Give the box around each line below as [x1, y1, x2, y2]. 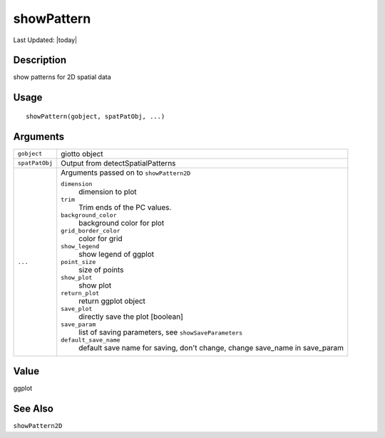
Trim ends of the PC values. [78, 202, 172, 212]
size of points [78, 265, 124, 275]
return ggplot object [78, 296, 146, 306]
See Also [13, 403, 53, 415]
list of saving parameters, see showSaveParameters [78, 327, 243, 337]
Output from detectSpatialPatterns [61, 158, 176, 168]
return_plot [61, 289, 100, 297]
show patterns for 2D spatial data [13, 73, 112, 81]
